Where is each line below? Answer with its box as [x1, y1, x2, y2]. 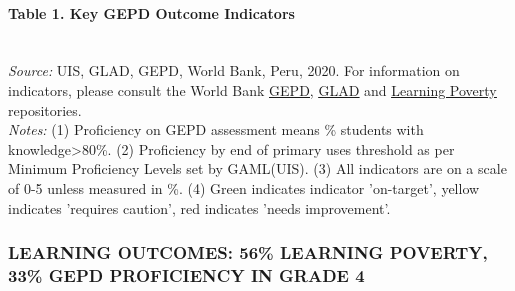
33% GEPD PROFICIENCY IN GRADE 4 [8, 262, 365, 287]
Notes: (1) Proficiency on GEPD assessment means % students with [8, 119, 424, 140]
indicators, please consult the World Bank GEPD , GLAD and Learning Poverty [8, 79, 497, 100]
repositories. [8, 99, 82, 120]
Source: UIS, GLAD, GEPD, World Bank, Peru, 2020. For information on [8, 60, 460, 81]
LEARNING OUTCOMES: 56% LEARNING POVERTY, [8, 240, 488, 265]
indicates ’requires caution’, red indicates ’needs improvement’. [8, 197, 391, 218]
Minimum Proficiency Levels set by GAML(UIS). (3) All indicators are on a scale [8, 158, 507, 179]
